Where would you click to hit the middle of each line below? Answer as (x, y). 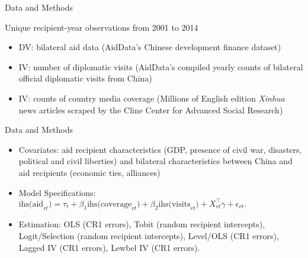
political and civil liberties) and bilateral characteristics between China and (155, 161)
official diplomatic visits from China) (85, 78)
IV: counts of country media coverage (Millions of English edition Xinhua (152, 98)
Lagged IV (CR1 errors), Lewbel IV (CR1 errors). (109, 247)
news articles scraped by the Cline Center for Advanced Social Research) (151, 110)
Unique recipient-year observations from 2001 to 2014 (102, 27)
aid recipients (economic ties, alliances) (89, 172)
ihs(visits (174, 204)
